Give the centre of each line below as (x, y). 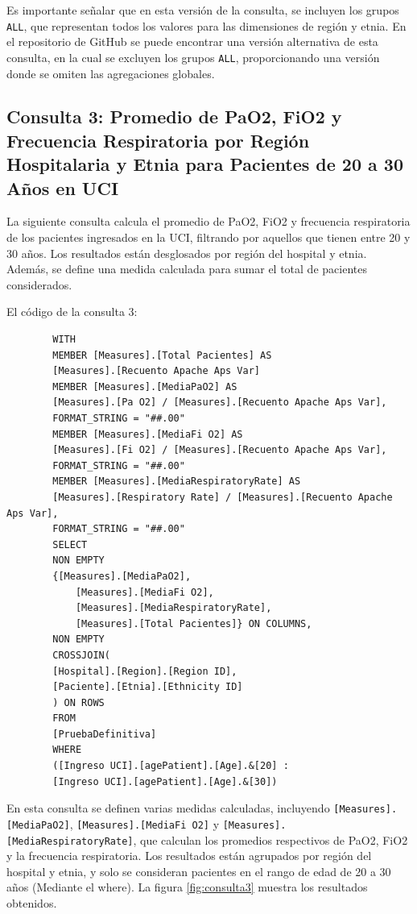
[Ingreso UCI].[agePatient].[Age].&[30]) (165, 781)
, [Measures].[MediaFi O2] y (145, 823)
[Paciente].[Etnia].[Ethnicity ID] (148, 687)
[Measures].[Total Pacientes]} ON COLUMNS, (194, 623)
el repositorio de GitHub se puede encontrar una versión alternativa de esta (192, 42)
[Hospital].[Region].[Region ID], (145, 671)
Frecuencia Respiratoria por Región (158, 140)
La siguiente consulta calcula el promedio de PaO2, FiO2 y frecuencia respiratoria (208, 221)
